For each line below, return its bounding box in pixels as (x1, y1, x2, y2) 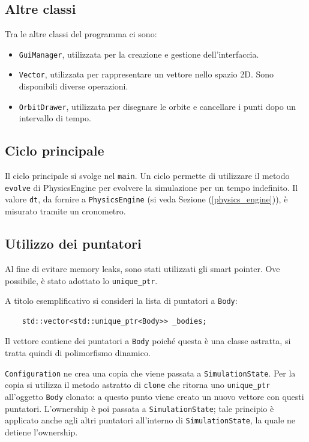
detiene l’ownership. (5, 425, 78, 438)
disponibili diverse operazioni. (19, 80, 128, 92)
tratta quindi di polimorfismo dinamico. (5, 347, 151, 359)
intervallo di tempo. (19, 112, 92, 124)
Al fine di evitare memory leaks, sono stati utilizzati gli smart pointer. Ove (5, 262, 280, 274)
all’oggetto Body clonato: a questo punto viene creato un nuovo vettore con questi (5, 390, 304, 402)
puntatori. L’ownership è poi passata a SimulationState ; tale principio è (5, 402, 274, 414)
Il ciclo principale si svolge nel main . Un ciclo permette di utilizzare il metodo (5, 169, 290, 182)
